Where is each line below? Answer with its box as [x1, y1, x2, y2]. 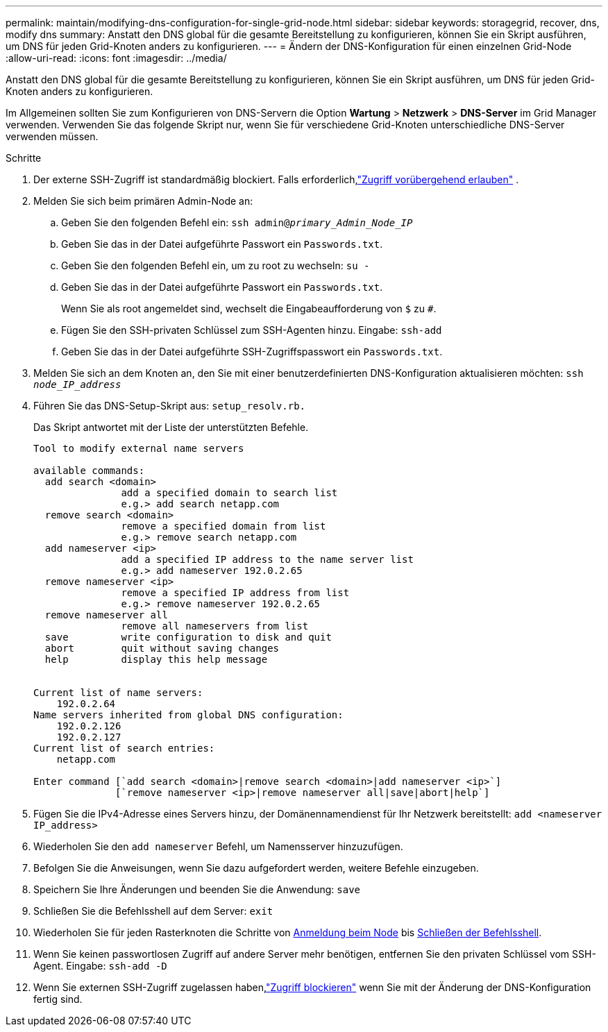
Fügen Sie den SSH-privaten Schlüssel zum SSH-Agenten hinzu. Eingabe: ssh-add [61, 324, 442, 336]
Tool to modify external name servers [33, 443, 244, 454]
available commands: [33, 465, 145, 476]
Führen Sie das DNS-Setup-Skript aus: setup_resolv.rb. [33, 400, 305, 412]
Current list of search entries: [33, 743, 215, 754]
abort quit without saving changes [44, 643, 280, 654]
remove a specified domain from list [121, 521, 326, 532]
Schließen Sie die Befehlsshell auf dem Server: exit [33, 905, 273, 917]
